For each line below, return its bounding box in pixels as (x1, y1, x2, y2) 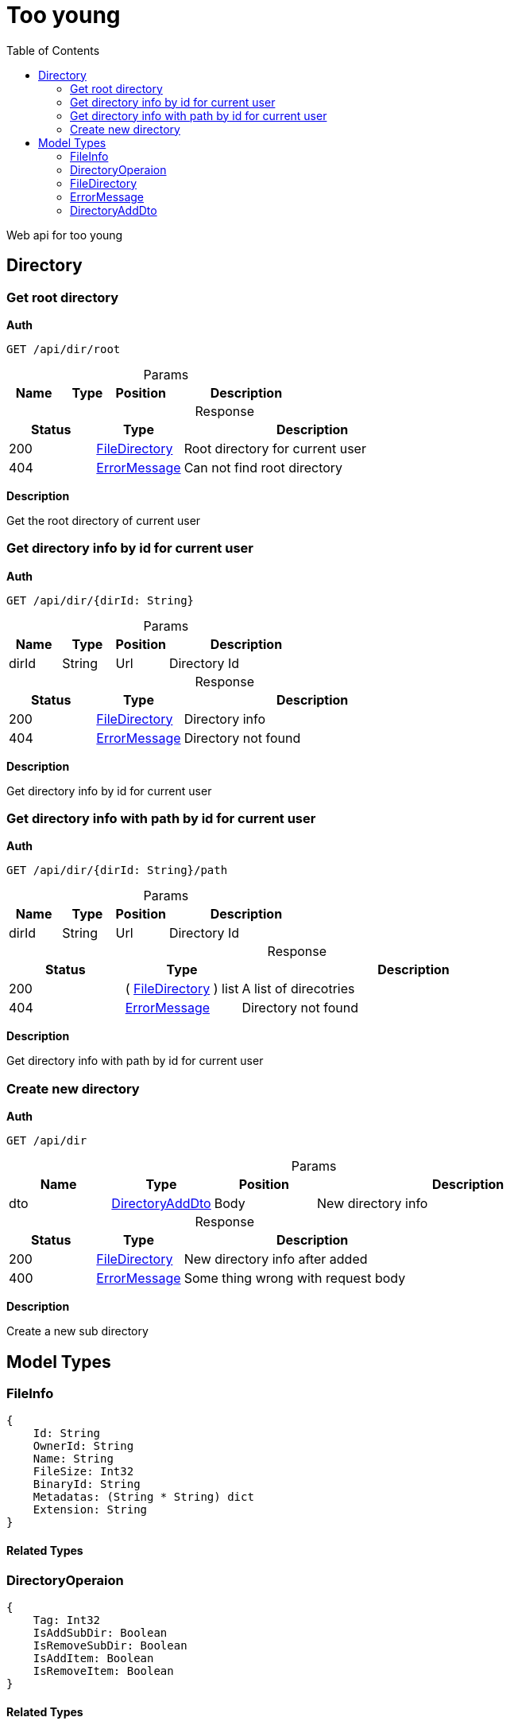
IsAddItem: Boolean (33, 1652, 154, 1665)
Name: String (33, 1452, 114, 1466)
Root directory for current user (184, 440, 366, 457)
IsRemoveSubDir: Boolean (33, 1639, 187, 1653)
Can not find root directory (184, 459, 343, 476)
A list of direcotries (241, 981, 355, 997)
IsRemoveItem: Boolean (33, 1665, 174, 1678)
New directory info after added (184, 1251, 368, 1268)
